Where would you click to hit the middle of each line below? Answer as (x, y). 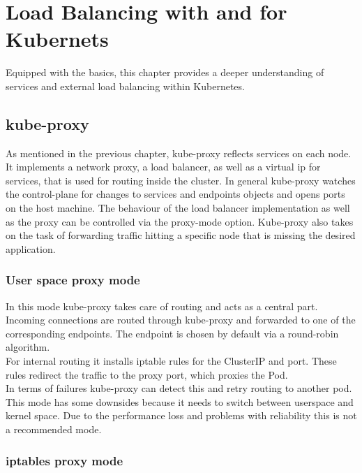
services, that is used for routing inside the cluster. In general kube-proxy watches (181, 180)
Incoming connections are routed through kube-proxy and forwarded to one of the (181, 320)
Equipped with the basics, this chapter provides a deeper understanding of (165, 72)
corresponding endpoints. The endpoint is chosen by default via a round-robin (172, 333)
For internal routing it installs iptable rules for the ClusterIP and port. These (171, 361)
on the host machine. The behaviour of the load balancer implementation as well (178, 208)
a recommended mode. (54, 429)
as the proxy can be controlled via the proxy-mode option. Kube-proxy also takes (180, 221)
